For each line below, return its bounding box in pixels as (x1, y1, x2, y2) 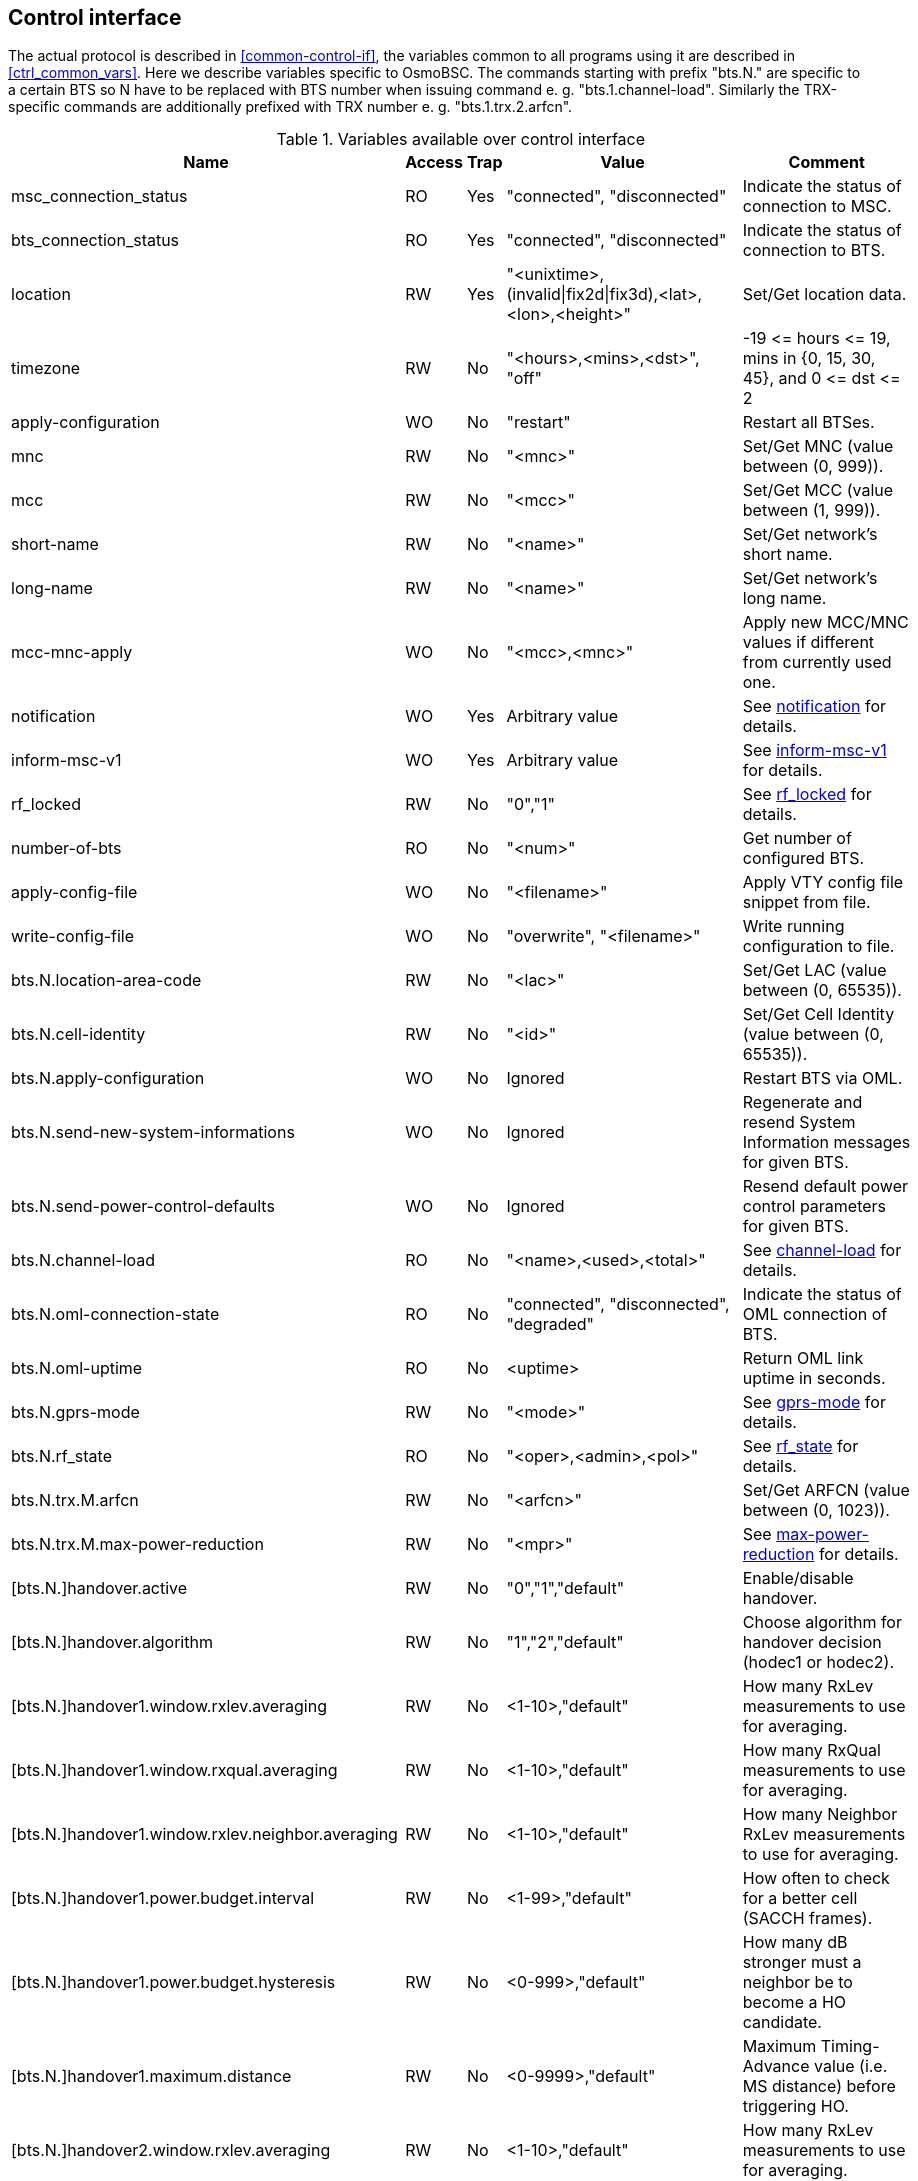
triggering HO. (742, 2096, 849, 2117)
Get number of (742, 828, 852, 849)
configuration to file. (742, 936, 895, 957)
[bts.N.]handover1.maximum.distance (11, 2066, 292, 2087)
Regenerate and (742, 1092, 863, 1113)
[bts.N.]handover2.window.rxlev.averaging (11, 2140, 331, 2161)
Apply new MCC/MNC (742, 612, 909, 633)
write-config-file (11, 926, 135, 947)
